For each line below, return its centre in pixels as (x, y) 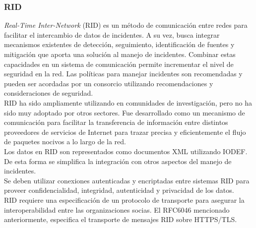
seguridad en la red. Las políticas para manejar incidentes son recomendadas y (123, 74)
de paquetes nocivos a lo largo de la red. (65, 142)
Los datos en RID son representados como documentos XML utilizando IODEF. (126, 151)
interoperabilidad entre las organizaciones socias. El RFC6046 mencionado (117, 209)
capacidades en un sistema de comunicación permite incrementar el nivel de (119, 64)
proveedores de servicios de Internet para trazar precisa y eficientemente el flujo (125, 132)
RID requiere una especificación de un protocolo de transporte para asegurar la (124, 199)
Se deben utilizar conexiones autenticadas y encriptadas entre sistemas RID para (127, 180)
